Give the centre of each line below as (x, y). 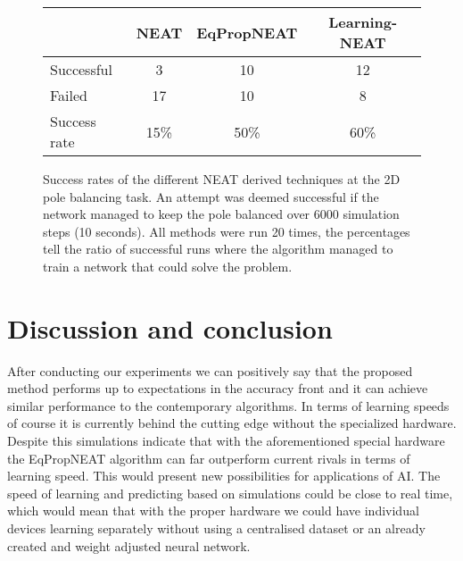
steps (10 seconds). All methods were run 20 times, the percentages (227, 231)
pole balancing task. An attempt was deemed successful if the (211, 196)
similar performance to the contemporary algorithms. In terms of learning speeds (228, 405)
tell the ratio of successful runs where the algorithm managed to (218, 249)
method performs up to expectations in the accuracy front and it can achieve (218, 388)
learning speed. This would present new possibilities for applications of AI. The (224, 476)
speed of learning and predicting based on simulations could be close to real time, (230, 493)
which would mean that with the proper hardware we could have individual (213, 511)
